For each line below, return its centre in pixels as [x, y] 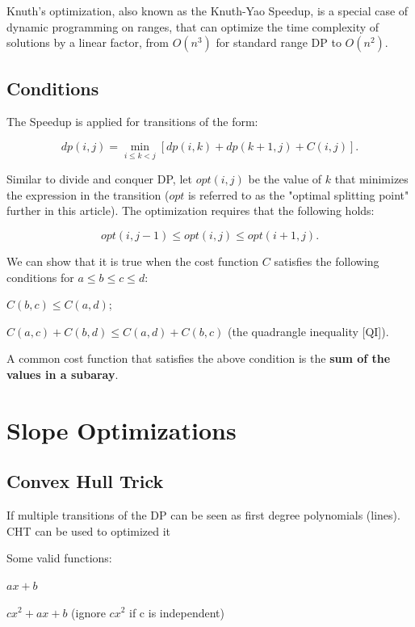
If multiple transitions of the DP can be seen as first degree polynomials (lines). [203, 515]
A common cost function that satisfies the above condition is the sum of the [199, 358]
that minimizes [371, 179]
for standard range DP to [279, 42]
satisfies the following [327, 261]
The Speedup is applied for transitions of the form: [132, 122]
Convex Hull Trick [85, 481]
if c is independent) [177, 612]
